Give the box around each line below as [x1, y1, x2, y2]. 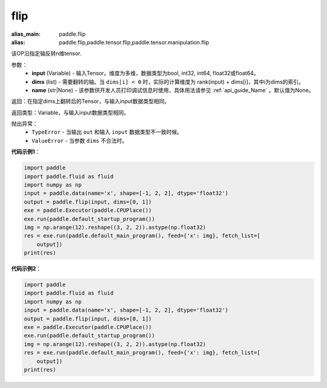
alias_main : [11, 30, 41, 38]
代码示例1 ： [11, 148, 41, 155]
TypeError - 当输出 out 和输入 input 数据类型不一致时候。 [31, 128, 183, 136]
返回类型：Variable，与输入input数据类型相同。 [11, 109, 130, 116]
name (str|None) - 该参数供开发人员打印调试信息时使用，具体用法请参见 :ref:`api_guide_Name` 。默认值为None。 [31, 86, 314, 94]
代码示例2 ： [11, 265, 42, 273]
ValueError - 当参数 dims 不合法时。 [31, 137, 128, 144]
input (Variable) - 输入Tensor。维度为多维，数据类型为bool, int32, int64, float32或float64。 [31, 70, 260, 77]
